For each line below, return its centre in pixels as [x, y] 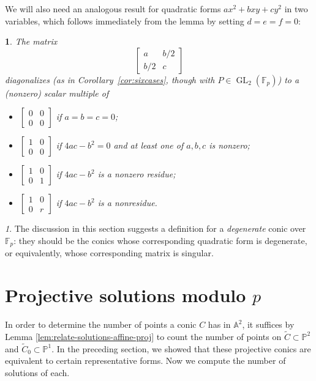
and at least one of [149, 145]
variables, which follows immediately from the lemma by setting [125, 20]
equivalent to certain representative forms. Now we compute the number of [145, 361]
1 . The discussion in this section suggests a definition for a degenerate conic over [156, 228]
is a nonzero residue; [137, 174]
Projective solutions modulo [126, 295]
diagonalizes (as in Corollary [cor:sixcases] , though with [110, 79]
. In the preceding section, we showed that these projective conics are [181, 348]
